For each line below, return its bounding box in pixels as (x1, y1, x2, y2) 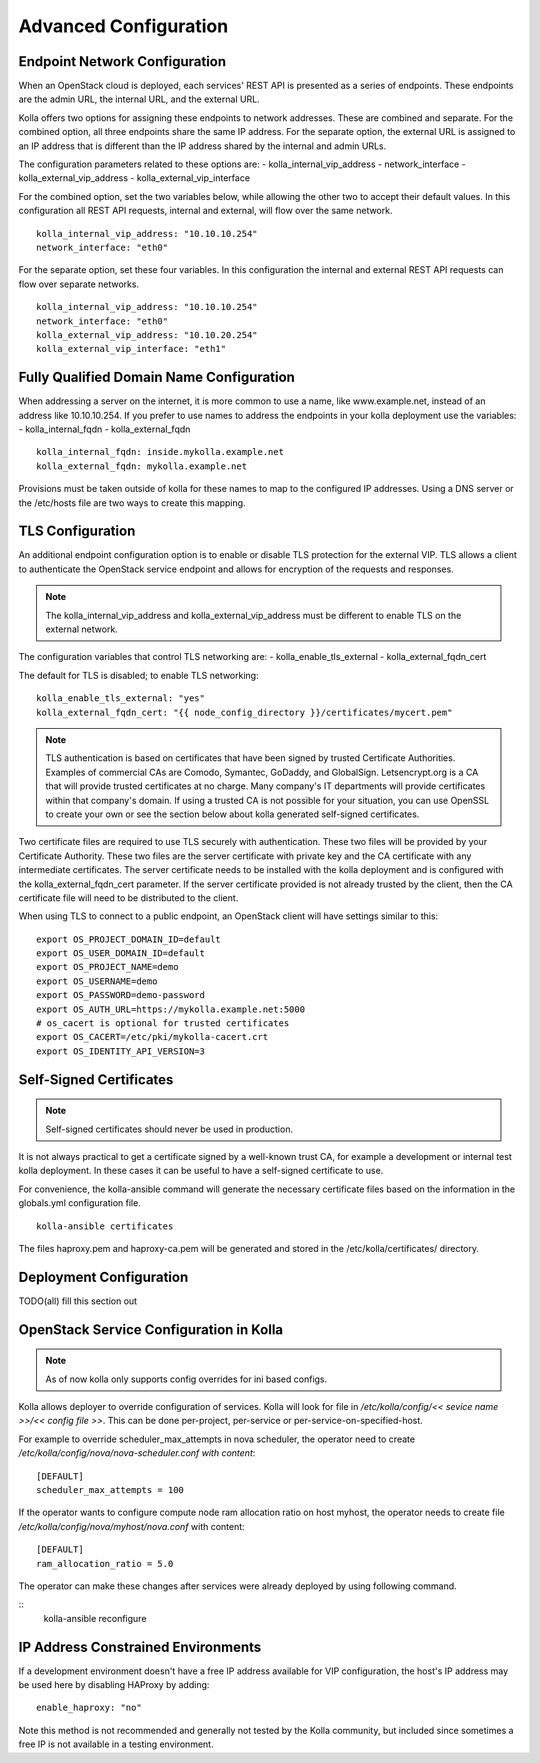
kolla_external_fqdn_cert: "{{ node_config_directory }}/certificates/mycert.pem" (36, 706, 453, 718)
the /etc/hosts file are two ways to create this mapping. (18, 496, 246, 509)
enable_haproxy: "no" (36, 1702, 142, 1714)
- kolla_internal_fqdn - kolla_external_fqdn (18, 423, 191, 435)
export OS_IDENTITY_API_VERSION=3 (36, 1045, 205, 1057)
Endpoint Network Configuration (18, 53, 227, 70)
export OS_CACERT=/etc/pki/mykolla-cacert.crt (36, 1031, 269, 1043)
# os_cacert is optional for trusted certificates (36, 1018, 290, 1029)
